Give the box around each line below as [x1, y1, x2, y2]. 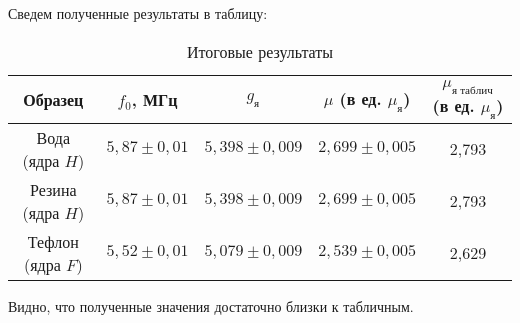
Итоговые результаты [186, 39, 334, 63]
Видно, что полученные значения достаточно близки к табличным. [8, 295, 414, 316]
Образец [23, 87, 84, 111]
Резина [30, 177, 77, 201]
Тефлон [27, 229, 79, 253]
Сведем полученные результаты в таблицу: [8, 3, 268, 23]
